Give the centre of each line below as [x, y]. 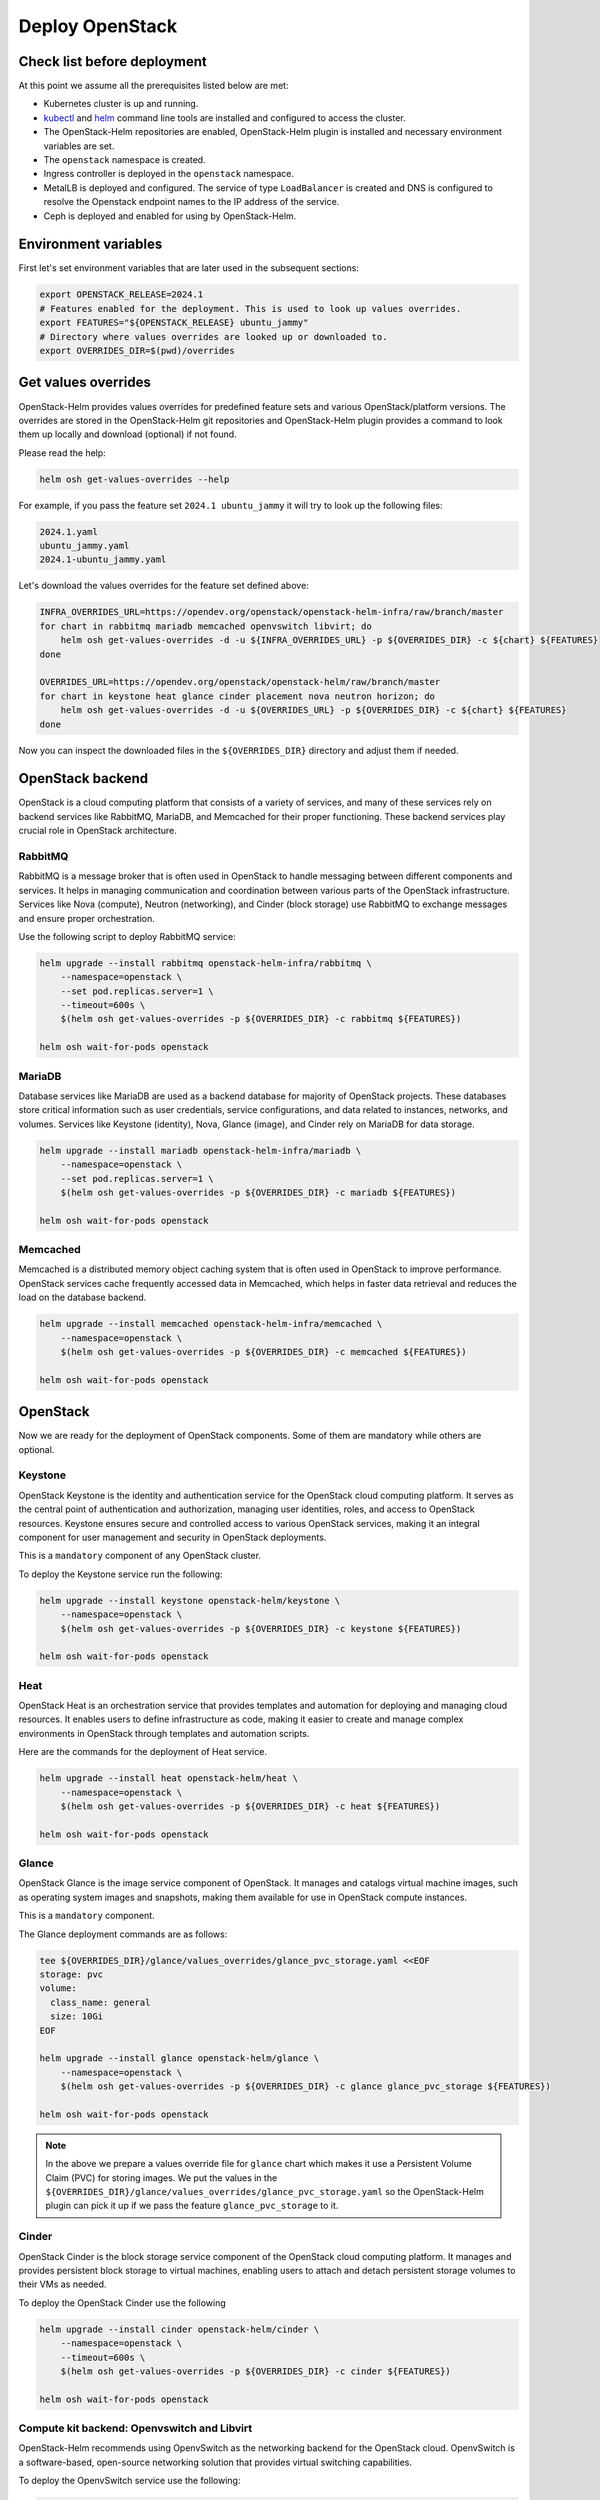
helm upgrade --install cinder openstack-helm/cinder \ [179, 2329]
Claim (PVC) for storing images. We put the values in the [161, 2177]
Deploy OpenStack [98, 26]
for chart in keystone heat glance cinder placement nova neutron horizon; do [237, 696]
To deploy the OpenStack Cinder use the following [122, 2302]
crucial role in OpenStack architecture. [97, 831]
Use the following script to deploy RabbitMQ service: [127, 936]
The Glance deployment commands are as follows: [123, 1934]
